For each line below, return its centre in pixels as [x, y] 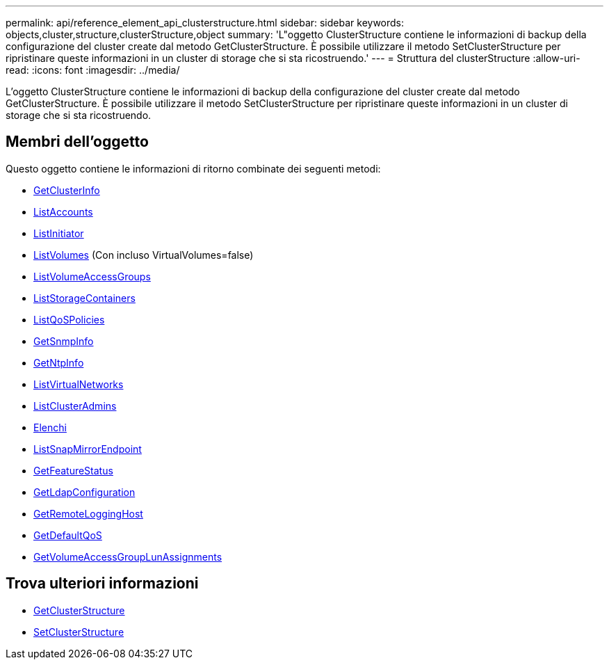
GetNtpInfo [59, 362]
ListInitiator [59, 233]
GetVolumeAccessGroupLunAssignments [128, 556]
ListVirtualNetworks [79, 384]
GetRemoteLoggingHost [88, 513]
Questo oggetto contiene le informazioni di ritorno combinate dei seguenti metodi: [193, 168]
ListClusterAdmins [75, 406]
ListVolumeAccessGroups [92, 276]
